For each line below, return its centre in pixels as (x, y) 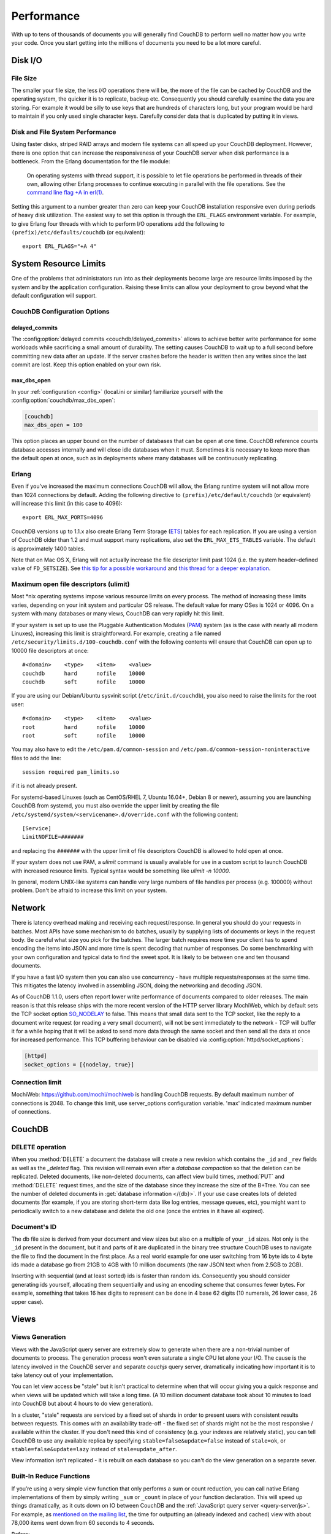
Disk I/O (27, 60)
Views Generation (39, 1337)
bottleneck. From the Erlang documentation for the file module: (91, 161)
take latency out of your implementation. (62, 1375)
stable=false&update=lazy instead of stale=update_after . (94, 1449)
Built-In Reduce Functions (51, 1476)
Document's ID (34, 1227)
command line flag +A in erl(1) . (65, 193)
